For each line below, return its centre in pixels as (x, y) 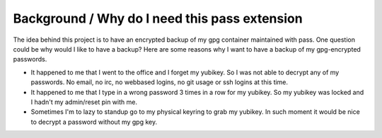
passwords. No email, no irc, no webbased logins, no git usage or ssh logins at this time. (160, 82)
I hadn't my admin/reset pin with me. (84, 102)
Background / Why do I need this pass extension (158, 18)
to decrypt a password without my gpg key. (94, 122)
